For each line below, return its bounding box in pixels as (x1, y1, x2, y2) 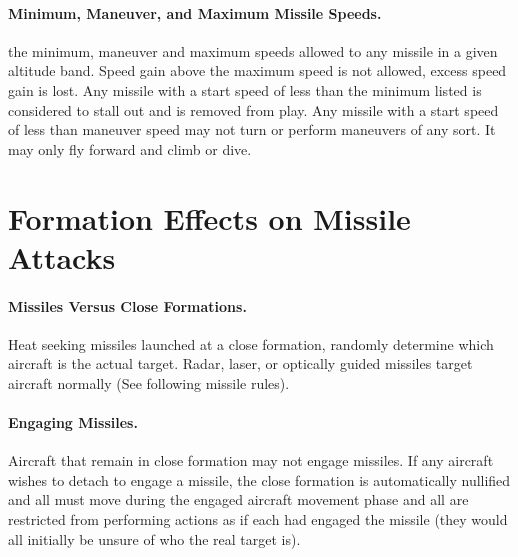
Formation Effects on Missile (8, 197, 411, 238)
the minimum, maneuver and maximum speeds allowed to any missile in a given (8, 40, 498, 61)
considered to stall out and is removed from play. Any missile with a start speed (8, 99, 499, 120)
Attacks (8, 236, 116, 277)
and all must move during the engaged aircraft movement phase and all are (8, 489, 469, 510)
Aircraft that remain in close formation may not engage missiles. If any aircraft (8, 450, 494, 471)
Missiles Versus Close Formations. (8, 295, 247, 316)
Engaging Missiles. (8, 412, 138, 433)
